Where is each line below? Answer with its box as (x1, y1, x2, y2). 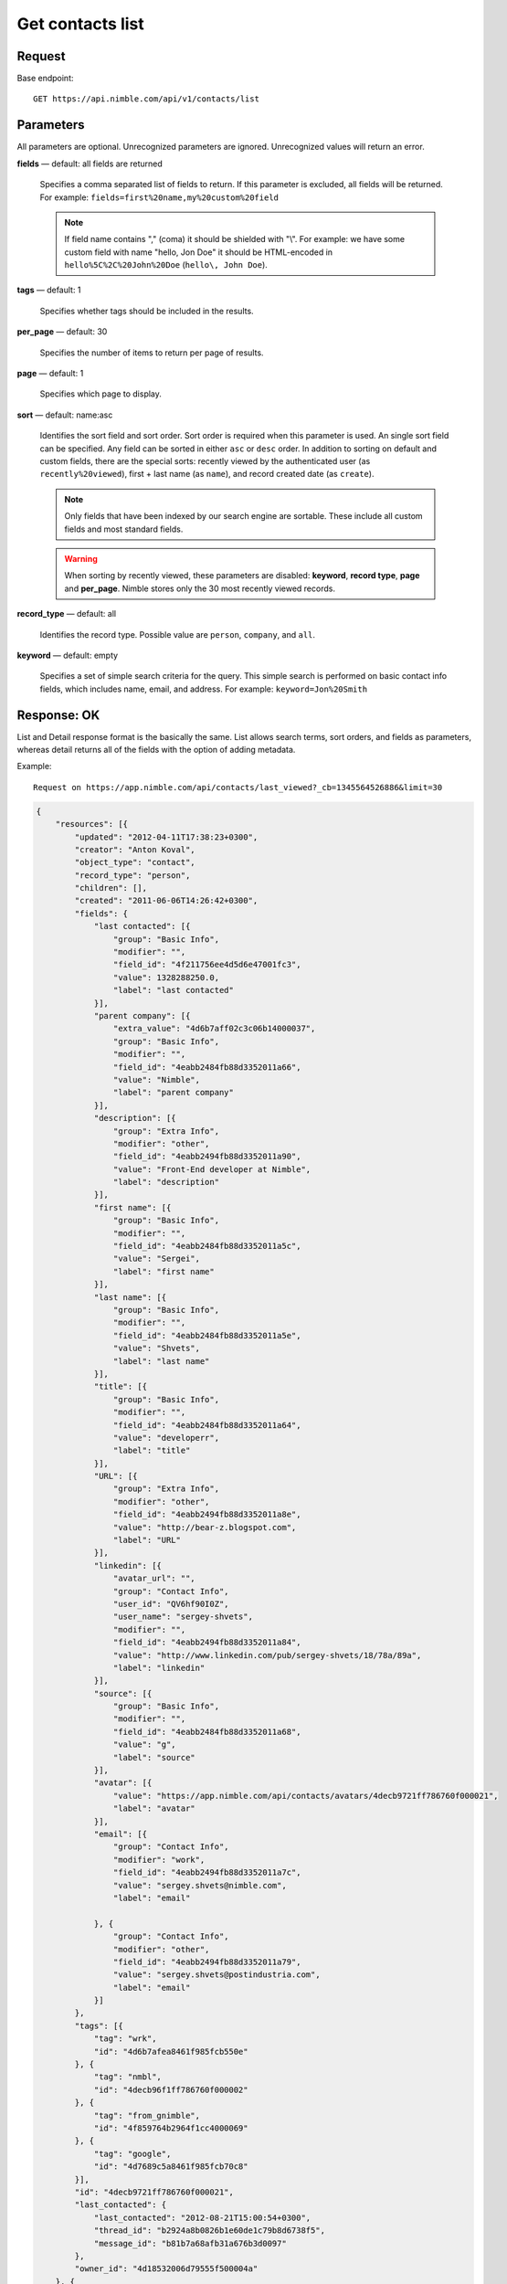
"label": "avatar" (112, 1803, 195, 1813)
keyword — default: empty (16, 650, 119, 661)
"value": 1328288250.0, (112, 972, 219, 982)
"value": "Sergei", (112, 1253, 201, 1264)
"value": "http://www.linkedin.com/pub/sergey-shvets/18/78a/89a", (112, 1650, 422, 1660)
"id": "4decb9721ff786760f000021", (74, 2186, 235, 2197)
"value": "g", (112, 1739, 177, 1750)
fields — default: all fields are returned (16, 158, 164, 169)
